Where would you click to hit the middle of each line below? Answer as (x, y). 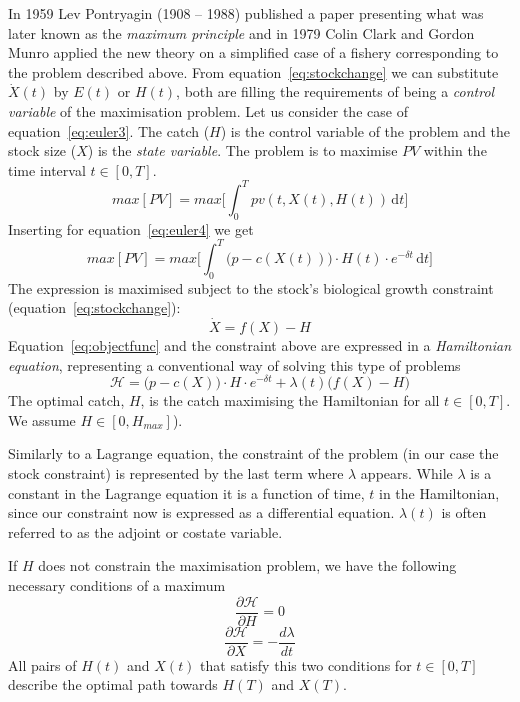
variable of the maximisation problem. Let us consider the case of (208, 110)
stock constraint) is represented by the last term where (176, 472)
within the (455, 150)
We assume (42, 419)
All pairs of (42, 664)
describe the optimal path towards (113, 684)
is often (464, 512)
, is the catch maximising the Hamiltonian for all (290, 400)
